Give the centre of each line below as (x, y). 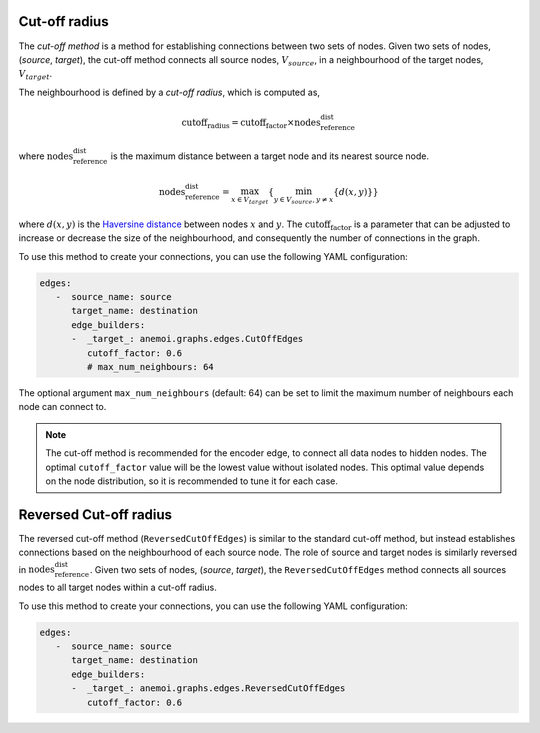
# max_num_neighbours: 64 (150, 367)
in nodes (36, 569)
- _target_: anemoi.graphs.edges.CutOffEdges (187, 339)
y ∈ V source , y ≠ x (303, 200)
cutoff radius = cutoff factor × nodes (251, 123)
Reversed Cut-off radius (95, 514)
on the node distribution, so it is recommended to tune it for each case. (192, 481)
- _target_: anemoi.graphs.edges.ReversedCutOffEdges (208, 688)
